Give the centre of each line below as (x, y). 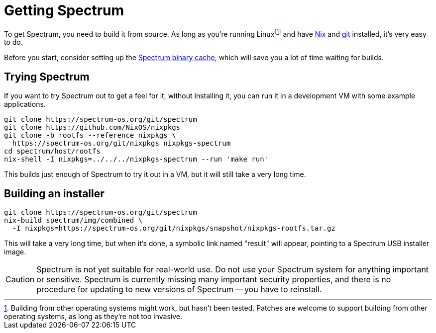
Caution (20, 280)
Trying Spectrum (47, 77)
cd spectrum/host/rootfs (52, 151)
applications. (25, 104)
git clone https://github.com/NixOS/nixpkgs (92, 127)
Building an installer (54, 193)
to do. (13, 42)
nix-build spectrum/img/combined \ (73, 220)
